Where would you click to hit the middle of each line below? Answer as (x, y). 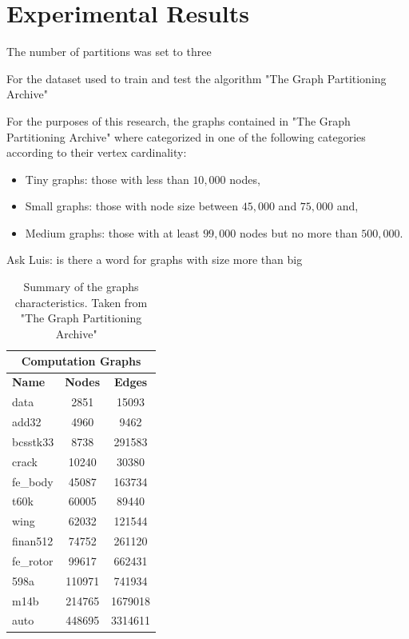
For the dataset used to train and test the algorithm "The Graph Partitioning (197, 78)
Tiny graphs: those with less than (107, 179)
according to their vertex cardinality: (97, 152)
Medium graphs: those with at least (112, 232)
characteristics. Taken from (81, 302)
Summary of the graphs (81, 287)
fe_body (33, 481)
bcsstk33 (33, 441)
